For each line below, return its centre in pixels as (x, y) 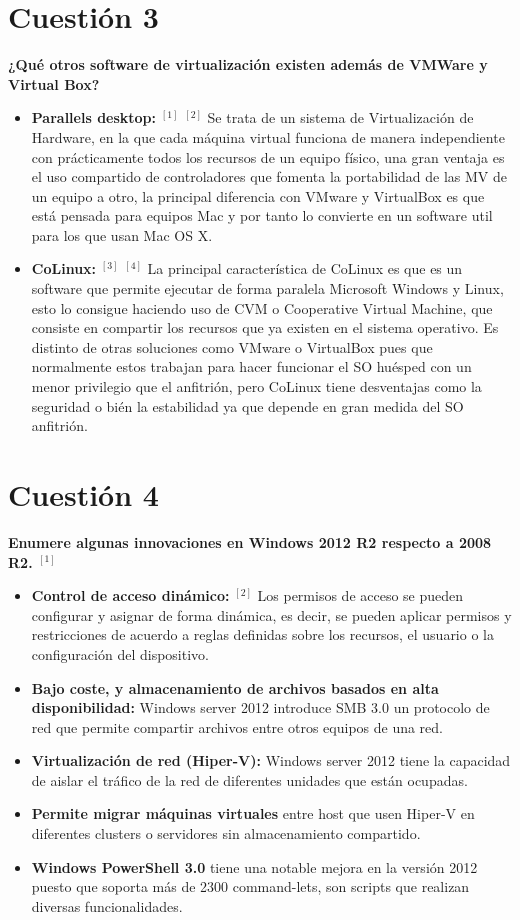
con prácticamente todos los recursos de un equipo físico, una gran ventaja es (268, 156)
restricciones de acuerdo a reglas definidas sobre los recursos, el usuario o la (262, 634)
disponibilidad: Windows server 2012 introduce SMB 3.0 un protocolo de (260, 707)
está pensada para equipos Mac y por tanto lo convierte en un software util (262, 215)
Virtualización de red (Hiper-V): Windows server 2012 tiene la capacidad (271, 760)
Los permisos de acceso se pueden (360, 595)
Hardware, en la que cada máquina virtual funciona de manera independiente (268, 136)
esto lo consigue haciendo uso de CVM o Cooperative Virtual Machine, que (262, 307)
